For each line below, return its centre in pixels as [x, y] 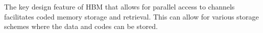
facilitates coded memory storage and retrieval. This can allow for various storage [131, 16]
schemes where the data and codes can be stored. [81, 26]
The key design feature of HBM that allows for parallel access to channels [119, 6]
